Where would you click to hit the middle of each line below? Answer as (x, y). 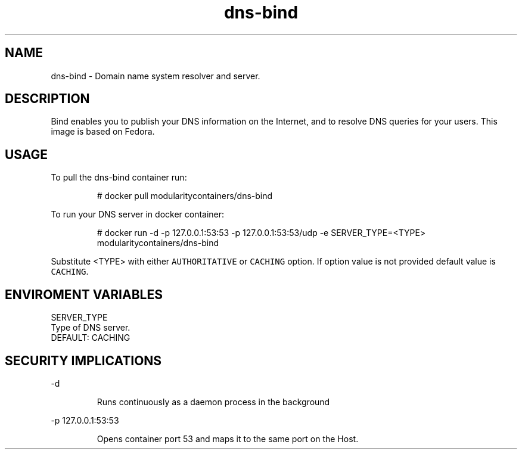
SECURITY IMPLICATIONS (83, 360)
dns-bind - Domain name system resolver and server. (156, 76)
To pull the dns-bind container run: (119, 178)
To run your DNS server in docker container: (138, 214)
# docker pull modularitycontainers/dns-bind (185, 196)
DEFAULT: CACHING (91, 338)
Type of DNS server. (91, 328)
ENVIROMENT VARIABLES (84, 294)
